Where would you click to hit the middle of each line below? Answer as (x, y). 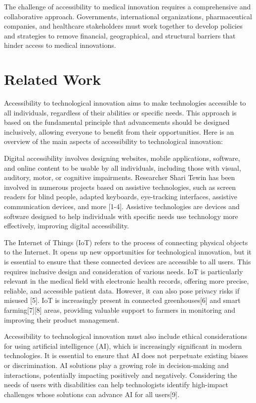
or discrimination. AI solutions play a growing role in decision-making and (116, 365)
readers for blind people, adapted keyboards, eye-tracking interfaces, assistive (121, 197)
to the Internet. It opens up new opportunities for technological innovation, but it (128, 252)
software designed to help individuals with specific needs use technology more (121, 216)
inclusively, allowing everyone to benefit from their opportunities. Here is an (119, 131)
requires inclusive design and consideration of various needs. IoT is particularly (124, 271)
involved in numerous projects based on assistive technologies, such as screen (120, 187)
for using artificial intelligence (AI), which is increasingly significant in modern (123, 346)
